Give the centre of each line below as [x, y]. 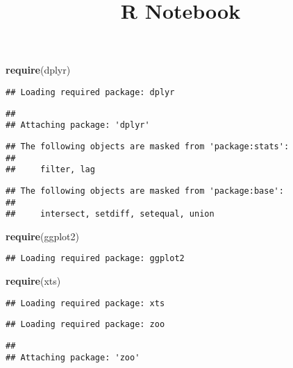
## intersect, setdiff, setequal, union [110, 214]
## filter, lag [50, 170]
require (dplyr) [38, 70]
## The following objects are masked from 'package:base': [145, 191]
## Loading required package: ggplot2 [95, 259]
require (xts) [33, 281]
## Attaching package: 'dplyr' [78, 125]
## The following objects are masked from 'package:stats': [148, 146]
